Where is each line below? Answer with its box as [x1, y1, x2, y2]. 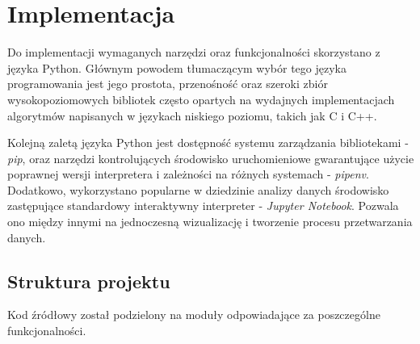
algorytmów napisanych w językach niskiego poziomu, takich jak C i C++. [7, 107, 377, 124]
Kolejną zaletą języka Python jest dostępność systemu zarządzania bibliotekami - [7, 134, 409, 151]
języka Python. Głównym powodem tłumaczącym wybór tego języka [7, 59, 346, 76]
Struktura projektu [7, 268, 170, 293]
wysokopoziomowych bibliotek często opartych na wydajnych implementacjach [7, 90, 395, 107]
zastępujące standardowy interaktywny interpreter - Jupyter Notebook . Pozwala [7, 197, 399, 214]
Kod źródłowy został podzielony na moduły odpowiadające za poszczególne [7, 306, 380, 323]
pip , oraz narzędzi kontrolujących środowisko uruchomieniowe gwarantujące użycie [7, 149, 414, 166]
